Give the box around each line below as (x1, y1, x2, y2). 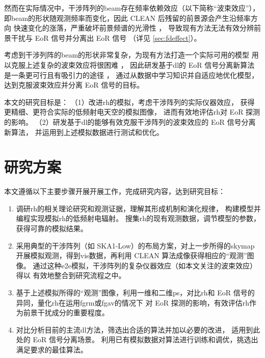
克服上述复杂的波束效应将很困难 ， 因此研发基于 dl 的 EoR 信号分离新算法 (11, 59, 255, 70)
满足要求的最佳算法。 (16, 344, 88, 354)
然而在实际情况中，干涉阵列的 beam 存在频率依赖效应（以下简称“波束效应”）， (4, 3, 260, 13)
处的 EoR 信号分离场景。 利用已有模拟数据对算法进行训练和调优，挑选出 (16, 334, 258, 345)
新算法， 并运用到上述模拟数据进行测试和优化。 (4, 126, 164, 137)
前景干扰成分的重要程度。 (23, 307, 109, 318)
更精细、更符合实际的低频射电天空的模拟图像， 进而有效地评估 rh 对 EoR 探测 (4, 106, 260, 117)
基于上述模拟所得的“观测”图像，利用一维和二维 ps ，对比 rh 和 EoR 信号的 (16, 287, 255, 297)
